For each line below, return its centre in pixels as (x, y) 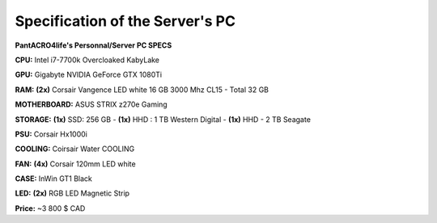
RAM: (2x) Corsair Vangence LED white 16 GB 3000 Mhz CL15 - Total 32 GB (142, 90)
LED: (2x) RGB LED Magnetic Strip (72, 193)
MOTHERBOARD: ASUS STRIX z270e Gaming (91, 104)
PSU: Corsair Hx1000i (51, 134)
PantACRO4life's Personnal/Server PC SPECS (93, 45)
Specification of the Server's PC (125, 21)
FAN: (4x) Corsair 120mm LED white (76, 164)
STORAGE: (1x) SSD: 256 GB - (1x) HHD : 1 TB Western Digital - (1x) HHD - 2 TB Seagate (163, 119)
